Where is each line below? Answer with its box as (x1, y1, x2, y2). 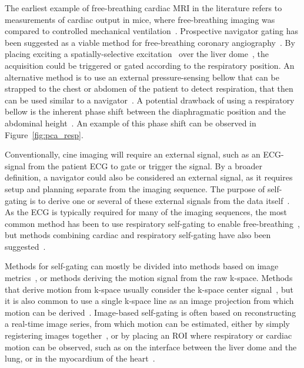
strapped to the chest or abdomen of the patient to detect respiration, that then (5, 82, 293, 95)
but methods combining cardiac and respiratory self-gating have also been (5, 229, 271, 241)
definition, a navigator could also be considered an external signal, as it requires (5, 171, 293, 183)
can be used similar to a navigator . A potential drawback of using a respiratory (5, 93, 295, 106)
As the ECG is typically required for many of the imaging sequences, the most (5, 206, 287, 218)
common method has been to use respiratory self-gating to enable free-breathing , (5, 217, 300, 229)
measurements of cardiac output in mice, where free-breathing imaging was (5, 13, 275, 25)
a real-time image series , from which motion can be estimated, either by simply (5, 317, 290, 330)
